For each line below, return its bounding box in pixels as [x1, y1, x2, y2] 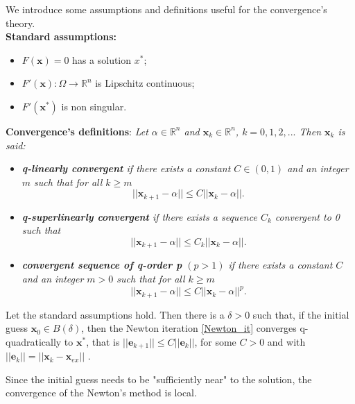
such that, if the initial [252, 307, 349, 321]
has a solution [72, 52, 132, 67]
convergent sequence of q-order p [21, 258, 182, 272]
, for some [194, 334, 236, 348]
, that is [86, 334, 120, 348]
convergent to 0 [275, 209, 340, 224]
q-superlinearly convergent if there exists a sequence [21, 209, 257, 224]
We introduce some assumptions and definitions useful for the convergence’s [6, 2, 327, 16]
